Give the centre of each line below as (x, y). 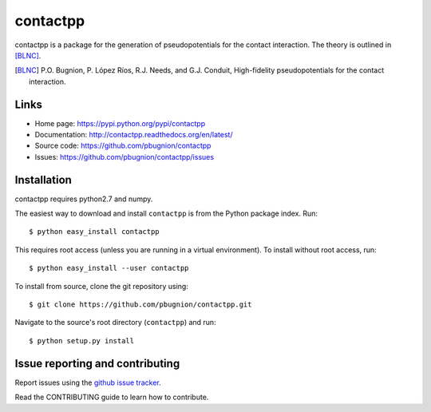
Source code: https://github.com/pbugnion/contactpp (123, 146)
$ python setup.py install (82, 341)
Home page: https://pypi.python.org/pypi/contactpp (120, 123)
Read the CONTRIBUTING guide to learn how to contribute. (112, 397)
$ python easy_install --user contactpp (109, 268)
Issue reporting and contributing (97, 363)
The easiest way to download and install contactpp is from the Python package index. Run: (166, 214)
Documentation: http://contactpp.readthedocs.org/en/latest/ (134, 135)
